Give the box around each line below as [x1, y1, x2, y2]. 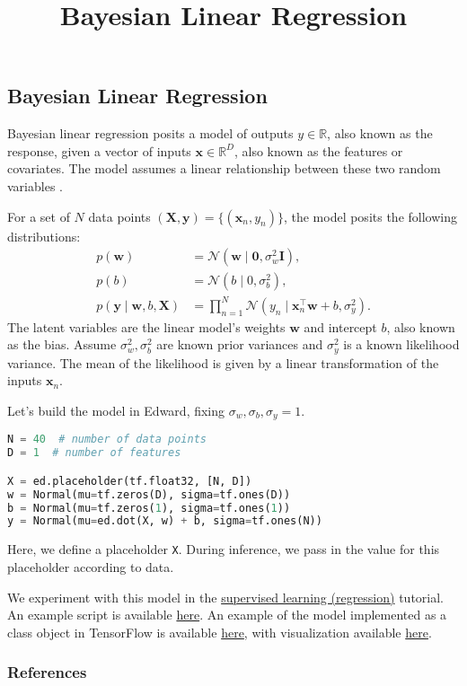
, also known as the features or [233, 141, 403, 160]
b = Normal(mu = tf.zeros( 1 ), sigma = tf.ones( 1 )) [7, 501, 291, 514]
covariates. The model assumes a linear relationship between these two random [7, 159, 441, 178]
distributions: [7, 226, 81, 245]
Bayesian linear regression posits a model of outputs [7, 124, 294, 143]
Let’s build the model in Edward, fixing [7, 400, 225, 419]
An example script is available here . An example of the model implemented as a [7, 605, 447, 624]
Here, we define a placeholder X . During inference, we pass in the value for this [7, 540, 440, 558]
